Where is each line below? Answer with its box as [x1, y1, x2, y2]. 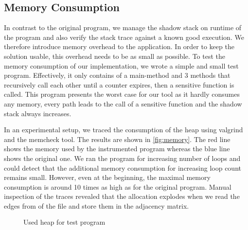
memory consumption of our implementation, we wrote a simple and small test [4, 60, 239, 71]
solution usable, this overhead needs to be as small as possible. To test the [4, 51, 225, 61]
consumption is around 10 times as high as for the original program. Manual [4, 181, 231, 192]
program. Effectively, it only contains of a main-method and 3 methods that [4, 70, 230, 80]
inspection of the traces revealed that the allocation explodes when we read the [4, 191, 240, 201]
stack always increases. [4, 108, 71, 118]
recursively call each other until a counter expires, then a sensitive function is [4, 79, 234, 89]
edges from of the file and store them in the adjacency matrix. [4, 200, 189, 211]
